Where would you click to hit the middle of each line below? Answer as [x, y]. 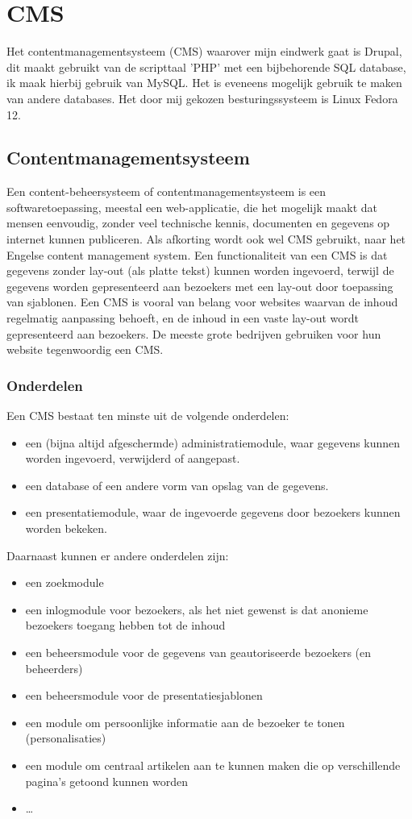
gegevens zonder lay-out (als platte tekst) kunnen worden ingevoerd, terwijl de [200, 270]
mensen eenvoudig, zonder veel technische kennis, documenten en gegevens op [198, 223]
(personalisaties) [66, 738]
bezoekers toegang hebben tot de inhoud [125, 625]
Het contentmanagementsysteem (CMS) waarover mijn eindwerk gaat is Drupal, [204, 51]
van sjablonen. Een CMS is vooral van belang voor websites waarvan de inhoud [202, 302]
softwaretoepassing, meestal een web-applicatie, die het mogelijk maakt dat [192, 207]
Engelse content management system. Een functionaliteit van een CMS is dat [197, 254]
